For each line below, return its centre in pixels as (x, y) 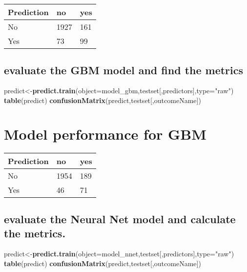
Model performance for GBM (105, 134)
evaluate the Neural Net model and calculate (120, 219)
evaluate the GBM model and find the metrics (124, 70)
